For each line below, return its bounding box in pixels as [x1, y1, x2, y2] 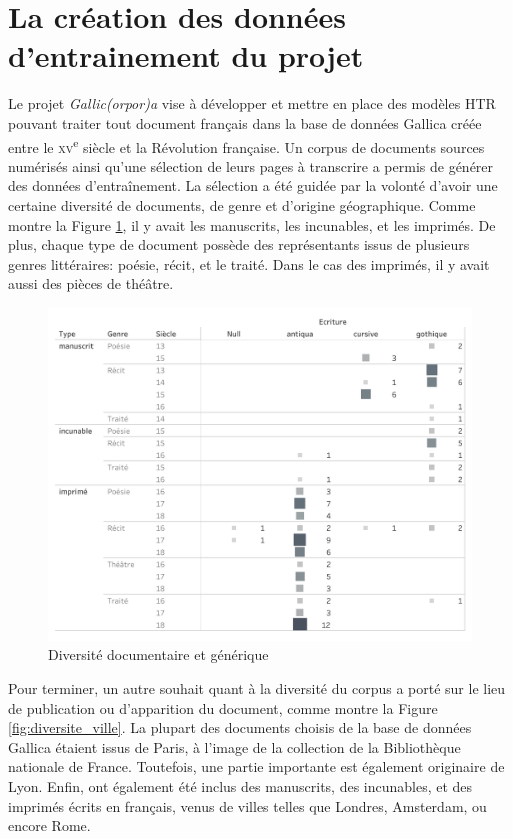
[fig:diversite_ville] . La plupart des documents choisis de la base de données [8, 717, 472, 738]
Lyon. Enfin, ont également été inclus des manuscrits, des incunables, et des [8, 775, 473, 796]
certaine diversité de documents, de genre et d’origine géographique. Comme [8, 194, 476, 215]
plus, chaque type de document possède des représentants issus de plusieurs [8, 234, 470, 255]
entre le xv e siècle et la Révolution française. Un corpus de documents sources [8, 133, 485, 157]
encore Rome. [8, 815, 91, 836]
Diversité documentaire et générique [48, 644, 269, 665]
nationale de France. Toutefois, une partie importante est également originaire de [8, 756, 505, 777]
